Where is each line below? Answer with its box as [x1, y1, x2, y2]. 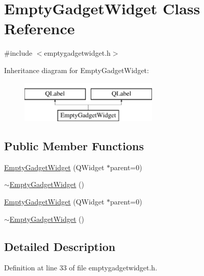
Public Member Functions [4, 138, 144, 154]
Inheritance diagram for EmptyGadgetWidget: [4, 64, 149, 75]
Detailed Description [4, 238, 116, 254]
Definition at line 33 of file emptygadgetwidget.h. [4, 262, 158, 273]
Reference [4, 18, 75, 39]
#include [4, 48, 33, 58]
